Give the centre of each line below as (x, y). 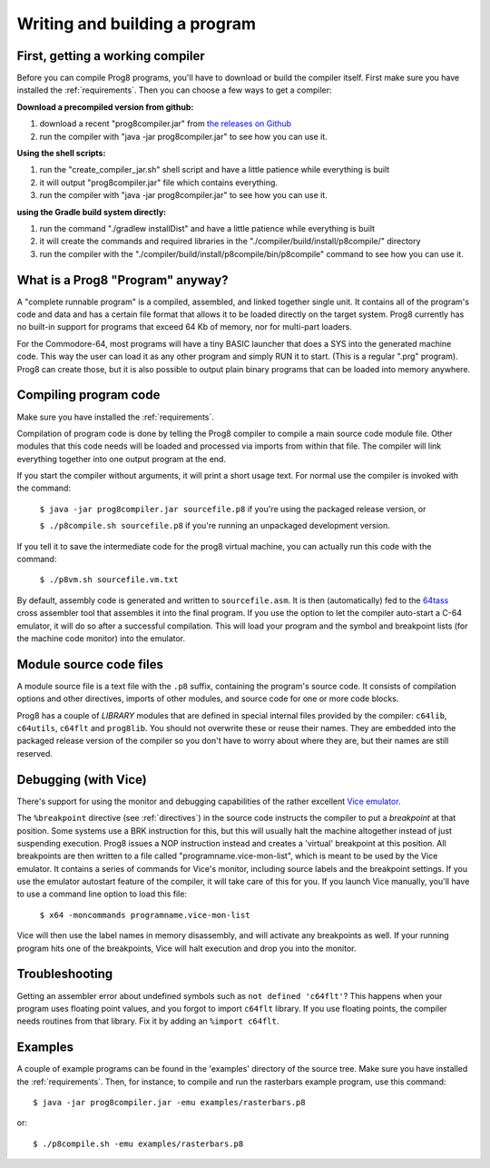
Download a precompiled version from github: (105, 107)
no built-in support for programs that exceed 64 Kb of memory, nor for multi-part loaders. (185, 327)
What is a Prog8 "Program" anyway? (122, 280)
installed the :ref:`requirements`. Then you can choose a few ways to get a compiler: (174, 90)
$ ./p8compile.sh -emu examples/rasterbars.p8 (138, 1143)
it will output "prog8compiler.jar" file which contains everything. (159, 183)
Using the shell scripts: (61, 153)
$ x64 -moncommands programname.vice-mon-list (145, 915)
